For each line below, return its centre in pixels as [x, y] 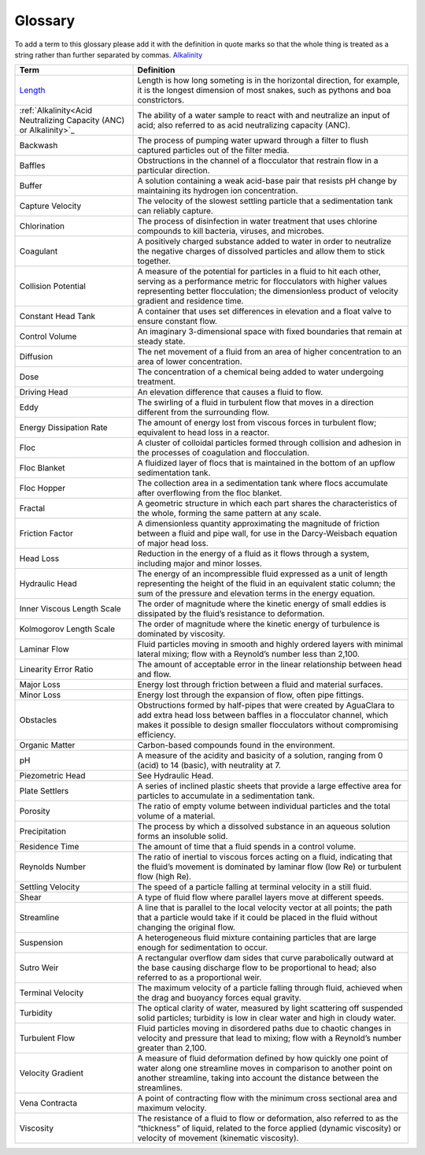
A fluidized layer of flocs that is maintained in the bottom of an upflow [266, 463]
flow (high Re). [164, 877]
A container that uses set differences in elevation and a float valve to [264, 311]
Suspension [41, 943]
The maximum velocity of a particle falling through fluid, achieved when [270, 988]
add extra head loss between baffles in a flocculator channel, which [263, 715]
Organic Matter [47, 745]
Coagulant [39, 251]
